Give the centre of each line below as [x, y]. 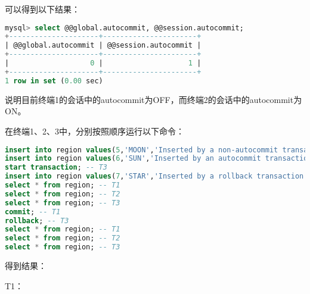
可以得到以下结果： [42, 9]
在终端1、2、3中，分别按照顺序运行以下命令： [94, 131]
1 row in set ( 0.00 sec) [54, 81]
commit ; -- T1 [33, 212]
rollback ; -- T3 [37, 220]
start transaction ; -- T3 [56, 168]
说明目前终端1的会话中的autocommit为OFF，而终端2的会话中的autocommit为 [154, 99]
